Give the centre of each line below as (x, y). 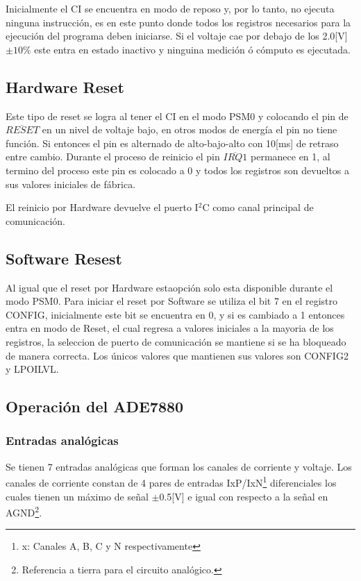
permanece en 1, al (291, 157)
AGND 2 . (24, 511)
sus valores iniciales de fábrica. (71, 184)
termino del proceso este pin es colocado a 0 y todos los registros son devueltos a (178, 170)
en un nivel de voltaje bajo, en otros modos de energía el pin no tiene (190, 129)
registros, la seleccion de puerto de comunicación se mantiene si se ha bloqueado (176, 341)
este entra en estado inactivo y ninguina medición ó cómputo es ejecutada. (192, 49)
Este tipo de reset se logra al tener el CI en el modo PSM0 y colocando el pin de (177, 116)
